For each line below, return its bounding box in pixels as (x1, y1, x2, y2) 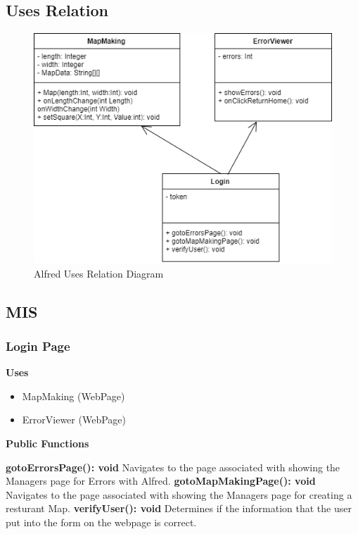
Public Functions (6, 436, 89, 451)
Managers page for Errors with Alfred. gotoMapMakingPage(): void (6, 473, 316, 488)
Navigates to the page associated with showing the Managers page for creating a (6, 487, 352, 502)
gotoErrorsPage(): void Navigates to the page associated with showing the (6, 459, 340, 474)
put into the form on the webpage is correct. (6, 515, 197, 530)
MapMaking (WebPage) (22, 388, 125, 403)
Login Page (6, 337, 70, 354)
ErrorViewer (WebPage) (22, 412, 126, 427)
